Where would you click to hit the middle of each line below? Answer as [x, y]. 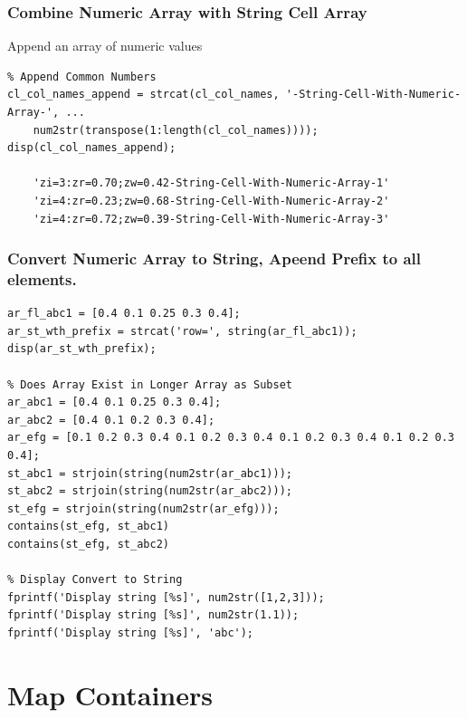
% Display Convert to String [95, 580]
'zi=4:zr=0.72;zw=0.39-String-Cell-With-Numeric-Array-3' [211, 219]
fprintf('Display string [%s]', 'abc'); [131, 632]
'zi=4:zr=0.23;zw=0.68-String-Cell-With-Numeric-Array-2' [211, 201]
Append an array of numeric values [105, 46]
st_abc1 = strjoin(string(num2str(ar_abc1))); [150, 473]
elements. [42, 279]
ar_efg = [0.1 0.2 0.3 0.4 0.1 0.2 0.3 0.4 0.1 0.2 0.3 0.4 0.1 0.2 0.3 [231, 438]
